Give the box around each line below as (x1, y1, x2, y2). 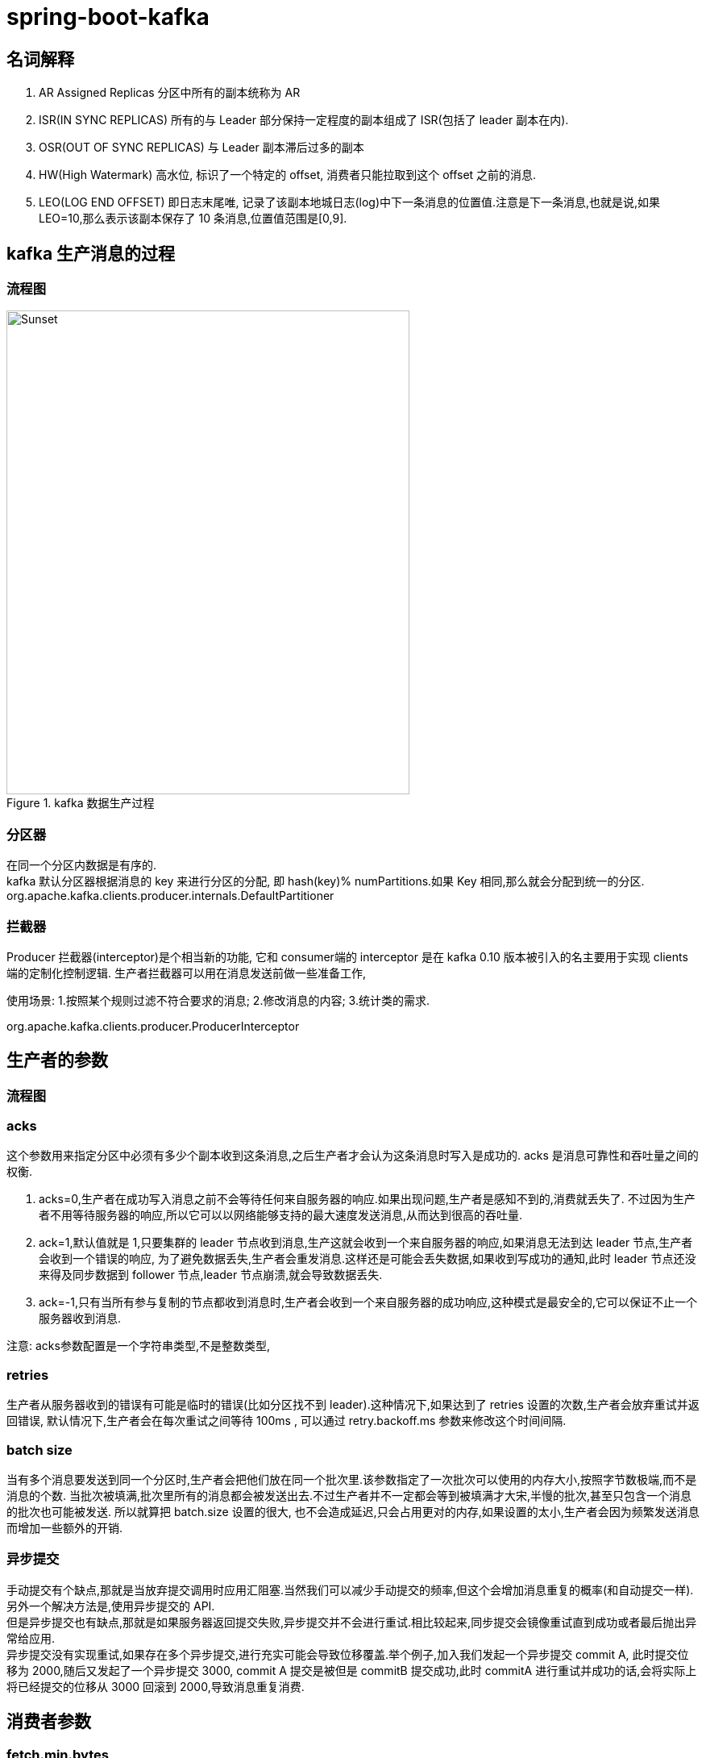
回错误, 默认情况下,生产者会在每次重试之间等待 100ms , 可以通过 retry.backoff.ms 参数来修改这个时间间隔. (6, 1414, 567, 1428)
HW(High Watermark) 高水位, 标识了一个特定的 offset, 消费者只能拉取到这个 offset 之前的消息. (39, 168, 537, 182)
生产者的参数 (6, 1050, 108, 1071)
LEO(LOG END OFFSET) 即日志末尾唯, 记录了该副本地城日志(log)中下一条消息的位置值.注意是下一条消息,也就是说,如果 (39, 195, 661, 210)
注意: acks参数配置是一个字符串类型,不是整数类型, (6, 1339, 270, 1353)
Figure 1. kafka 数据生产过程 (6, 796, 155, 810)
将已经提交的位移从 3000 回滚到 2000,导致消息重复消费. (6, 1679, 305, 1693)
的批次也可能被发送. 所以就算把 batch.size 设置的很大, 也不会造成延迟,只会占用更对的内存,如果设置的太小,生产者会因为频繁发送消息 (6, 1504, 700, 1518)
